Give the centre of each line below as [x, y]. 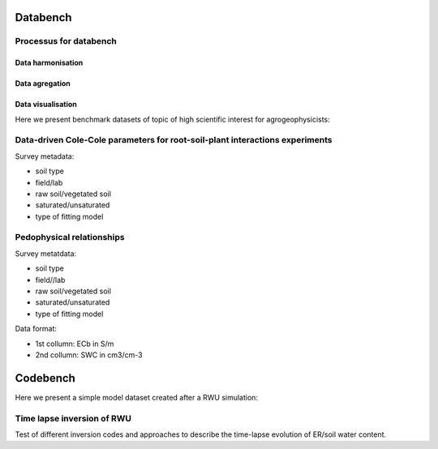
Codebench [45, 378]
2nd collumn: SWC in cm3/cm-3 [89, 355]
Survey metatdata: [46, 253]
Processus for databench [66, 41]
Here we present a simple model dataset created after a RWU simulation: [137, 397]
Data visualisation [46, 105]
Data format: [36, 329]
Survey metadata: [45, 156]
